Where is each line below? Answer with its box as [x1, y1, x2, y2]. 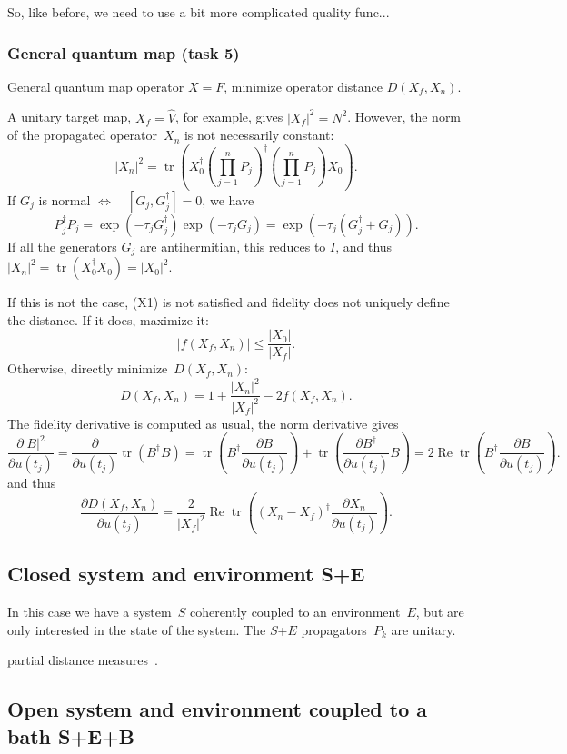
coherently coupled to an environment [189, 602, 401, 621]
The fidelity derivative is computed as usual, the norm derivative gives [7, 413, 399, 432]
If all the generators [7, 236, 117, 255]
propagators [301, 620, 367, 639]
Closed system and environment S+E [7, 560, 365, 588]
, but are [415, 602, 464, 621]
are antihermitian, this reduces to [139, 236, 326, 255]
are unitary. [391, 620, 456, 639]
